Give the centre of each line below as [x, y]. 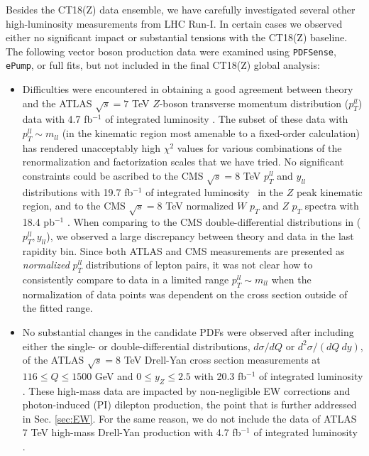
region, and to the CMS [74, 206]
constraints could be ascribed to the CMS [113, 176]
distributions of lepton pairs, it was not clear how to [199, 265]
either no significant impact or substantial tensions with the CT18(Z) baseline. [177, 37]
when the [291, 279]
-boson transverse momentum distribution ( [254, 103]
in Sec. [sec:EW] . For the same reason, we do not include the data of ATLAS [189, 418]
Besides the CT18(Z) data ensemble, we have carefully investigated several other [181, 9]
